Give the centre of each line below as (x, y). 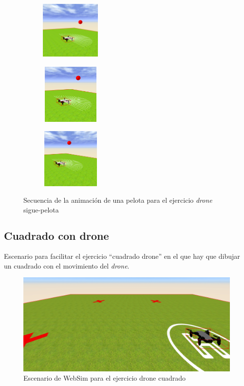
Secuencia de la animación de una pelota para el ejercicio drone (118, 200)
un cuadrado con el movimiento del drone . (67, 265)
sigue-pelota (41, 209)
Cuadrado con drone (56, 236)
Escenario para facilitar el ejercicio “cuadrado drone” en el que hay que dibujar (122, 256)
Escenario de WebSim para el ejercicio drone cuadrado (104, 378)
